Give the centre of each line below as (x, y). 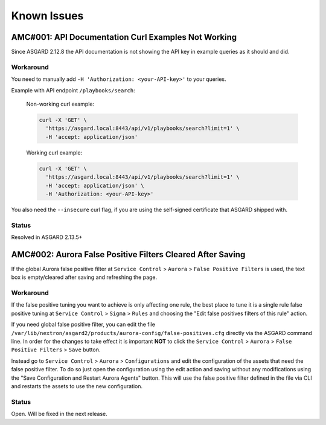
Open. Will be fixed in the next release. (59, 414)
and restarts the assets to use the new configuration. (77, 386)
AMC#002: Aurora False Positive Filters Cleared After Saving (128, 254)
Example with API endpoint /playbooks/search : (73, 90)
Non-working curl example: (60, 104)
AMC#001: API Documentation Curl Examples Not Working (124, 37)
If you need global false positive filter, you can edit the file (83, 324)
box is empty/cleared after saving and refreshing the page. (84, 277)
